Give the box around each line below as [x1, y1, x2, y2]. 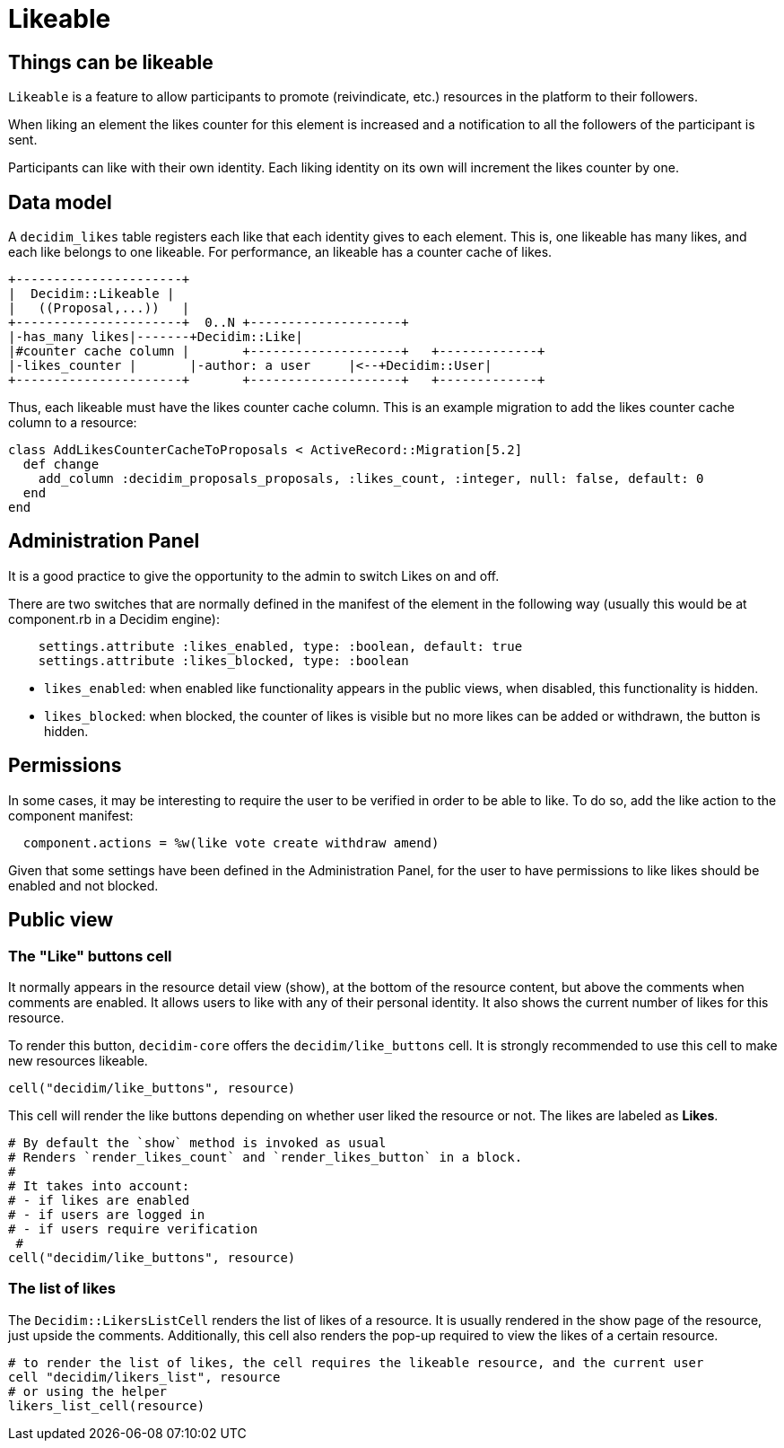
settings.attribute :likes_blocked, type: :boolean [38, 653, 409, 668]
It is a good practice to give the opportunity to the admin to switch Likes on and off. [8, 567, 500, 584]
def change [22, 457, 100, 472]
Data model [8, 190, 112, 214]
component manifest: [8, 807, 134, 823]
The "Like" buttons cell [8, 946, 172, 965]
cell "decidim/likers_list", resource [8, 1369, 281, 1384]
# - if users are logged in [8, 1207, 205, 1222]
